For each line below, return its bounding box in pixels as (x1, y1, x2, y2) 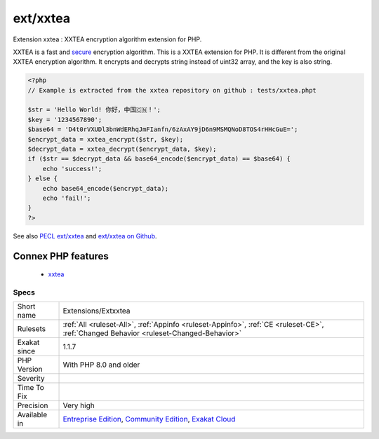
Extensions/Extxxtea (62, 306, 131, 316)
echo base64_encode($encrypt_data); (42, 184, 168, 192)
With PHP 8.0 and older (62, 360, 140, 370)
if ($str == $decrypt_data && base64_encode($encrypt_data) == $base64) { (27, 155, 291, 163)
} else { (27, 175, 58, 182)
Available (17, 410, 48, 420)
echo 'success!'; (42, 165, 102, 173)
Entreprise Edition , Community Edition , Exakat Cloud (62, 414, 236, 424)
